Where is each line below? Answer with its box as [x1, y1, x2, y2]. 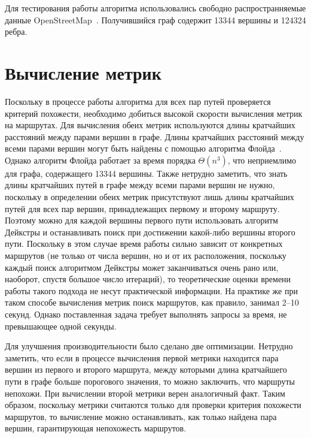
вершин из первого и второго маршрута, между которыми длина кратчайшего [5, 363, 287, 376]
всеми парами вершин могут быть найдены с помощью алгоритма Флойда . [5, 142, 282, 155]
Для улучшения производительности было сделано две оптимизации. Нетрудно [5, 340, 293, 352]
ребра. [5, 25, 28, 38]
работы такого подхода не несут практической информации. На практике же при [5, 284, 298, 297]
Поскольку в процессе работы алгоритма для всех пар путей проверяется [5, 95, 271, 107]
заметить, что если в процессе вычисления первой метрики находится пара [5, 351, 279, 364]
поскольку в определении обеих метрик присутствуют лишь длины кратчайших [5, 191, 294, 203]
